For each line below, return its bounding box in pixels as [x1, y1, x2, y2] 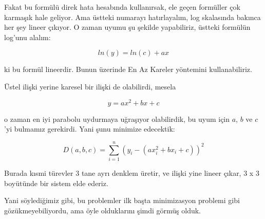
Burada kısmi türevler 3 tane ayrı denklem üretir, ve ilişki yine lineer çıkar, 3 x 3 [4, 167, 259, 178]
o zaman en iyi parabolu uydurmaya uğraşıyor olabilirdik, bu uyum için [4, 113, 230, 124]
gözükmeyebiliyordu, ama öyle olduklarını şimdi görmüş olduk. [4, 205, 201, 215]
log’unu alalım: [4, 31, 51, 42]
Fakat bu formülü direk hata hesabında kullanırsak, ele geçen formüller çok [4, 2, 240, 12]
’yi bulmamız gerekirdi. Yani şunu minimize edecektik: [4, 123, 175, 134]
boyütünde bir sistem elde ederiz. [4, 177, 108, 188]
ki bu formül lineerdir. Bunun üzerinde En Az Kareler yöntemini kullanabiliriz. [4, 64, 252, 75]
